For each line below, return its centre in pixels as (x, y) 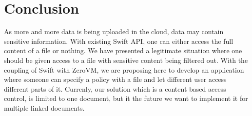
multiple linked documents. (44, 107)
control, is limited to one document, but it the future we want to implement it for (126, 98)
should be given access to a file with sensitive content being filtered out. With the (126, 60)
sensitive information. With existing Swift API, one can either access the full (119, 41)
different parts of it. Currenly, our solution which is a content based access (115, 88)
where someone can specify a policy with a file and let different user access (115, 79)
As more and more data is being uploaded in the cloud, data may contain (114, 31)
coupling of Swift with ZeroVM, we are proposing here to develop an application (124, 69)
